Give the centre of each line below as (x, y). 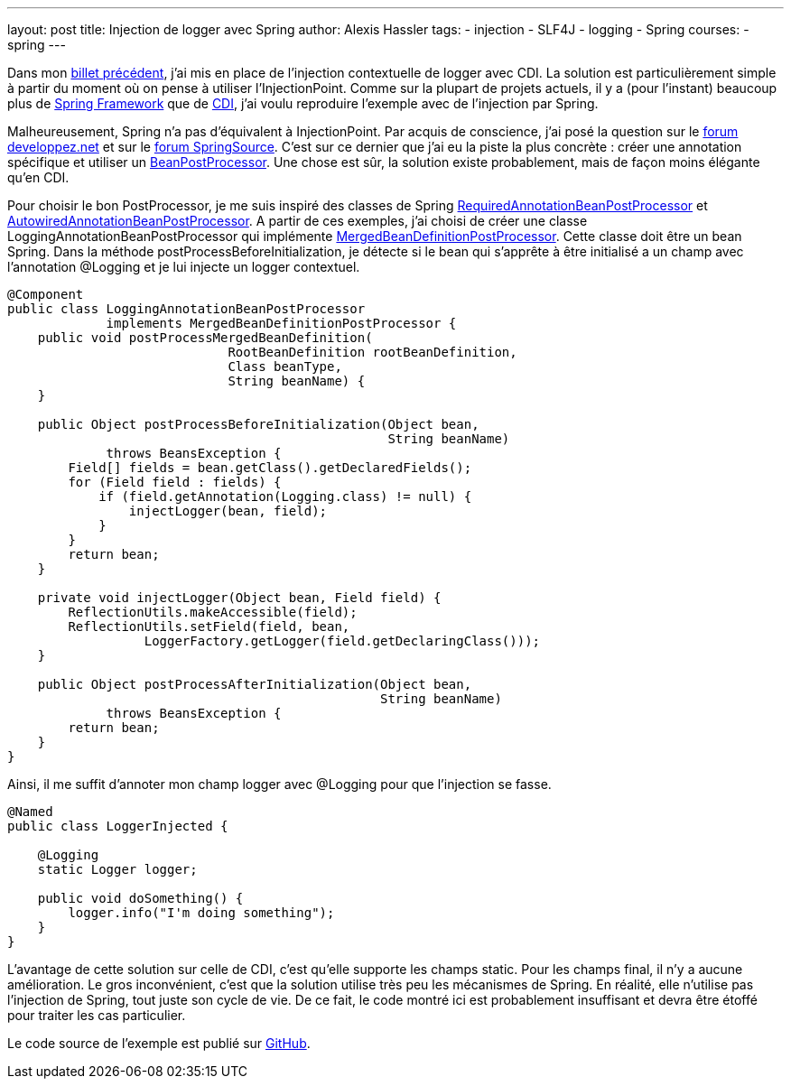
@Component (46, 294)
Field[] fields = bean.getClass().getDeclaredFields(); (270, 468)
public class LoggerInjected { (118, 826)
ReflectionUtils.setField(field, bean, (209, 627)
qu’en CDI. (38, 177)
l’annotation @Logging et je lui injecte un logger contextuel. (184, 267)
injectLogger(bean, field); (228, 511)
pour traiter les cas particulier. (97, 1015)
